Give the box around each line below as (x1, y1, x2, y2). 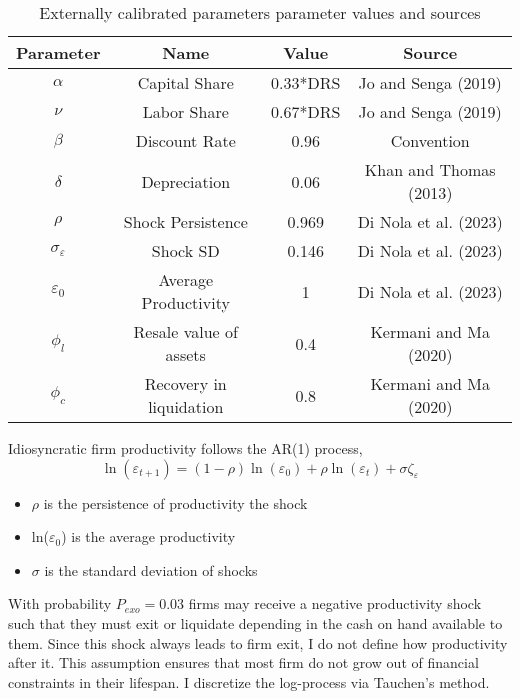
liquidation (148, 395, 224, 418)
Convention (390, 129, 470, 152)
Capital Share (137, 71, 234, 94)
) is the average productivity (61, 526, 236, 547)
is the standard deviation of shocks (44, 559, 258, 580)
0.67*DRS (271, 100, 341, 123)
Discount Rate (135, 129, 236, 152)
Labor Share (142, 100, 229, 123)
